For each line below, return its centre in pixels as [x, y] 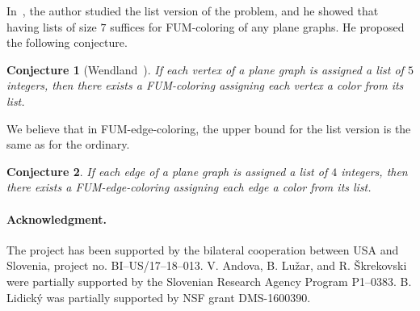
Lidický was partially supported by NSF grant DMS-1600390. [159, 297]
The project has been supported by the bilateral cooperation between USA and [203, 249]
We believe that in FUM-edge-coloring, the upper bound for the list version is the [209, 128]
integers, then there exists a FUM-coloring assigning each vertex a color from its [205, 85]
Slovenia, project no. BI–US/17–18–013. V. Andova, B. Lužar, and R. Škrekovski [207, 265]
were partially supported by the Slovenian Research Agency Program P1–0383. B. [209, 281]
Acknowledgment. [57, 219]
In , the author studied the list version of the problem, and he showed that [193, 11]
